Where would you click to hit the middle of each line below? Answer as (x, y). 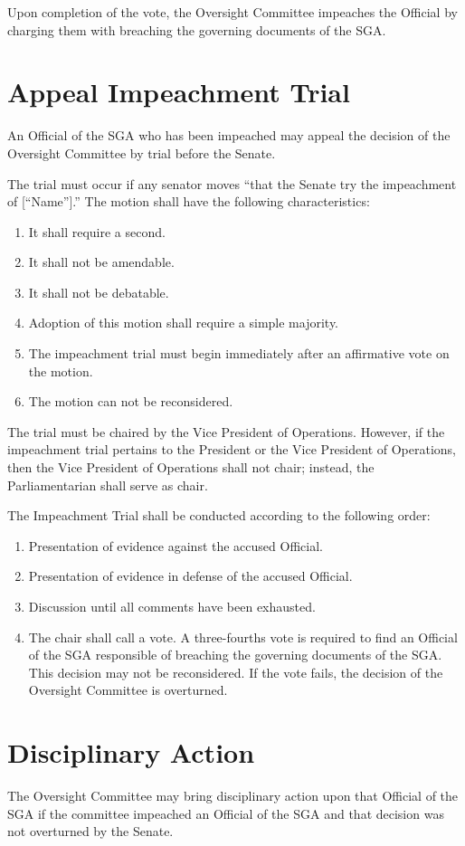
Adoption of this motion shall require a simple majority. (184, 323)
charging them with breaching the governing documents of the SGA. (197, 29)
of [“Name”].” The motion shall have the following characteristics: (189, 201)
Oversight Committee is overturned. (128, 690)
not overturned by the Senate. (90, 831)
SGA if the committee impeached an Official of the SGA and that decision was (226, 813)
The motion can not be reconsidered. (131, 401)
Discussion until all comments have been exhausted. (172, 606)
